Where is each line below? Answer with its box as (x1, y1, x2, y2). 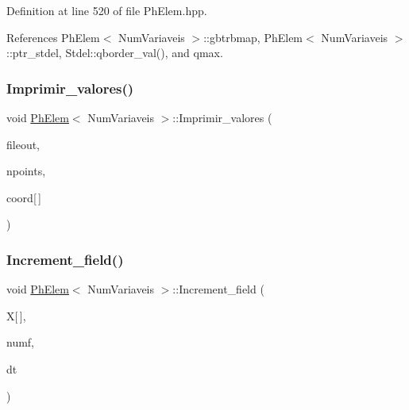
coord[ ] (6, 189, 42, 205)
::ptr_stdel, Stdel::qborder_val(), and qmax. (6, 44, 223, 61)
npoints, (6, 163, 46, 179)
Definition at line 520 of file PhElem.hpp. (6, 2, 207, 18)
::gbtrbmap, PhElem (203, 29, 303, 45)
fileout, (6, 136, 41, 152)
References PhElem (6, 29, 100, 45)
